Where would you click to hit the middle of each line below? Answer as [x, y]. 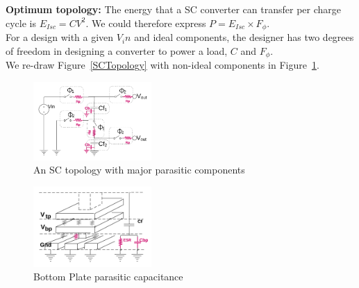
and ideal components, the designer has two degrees [244, 37]
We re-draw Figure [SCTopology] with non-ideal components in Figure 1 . [162, 65]
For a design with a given [60, 37]
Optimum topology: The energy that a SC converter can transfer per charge [174, 9]
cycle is [21, 23]
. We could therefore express [146, 23]
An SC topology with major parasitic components [139, 170]
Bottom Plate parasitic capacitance [108, 277]
